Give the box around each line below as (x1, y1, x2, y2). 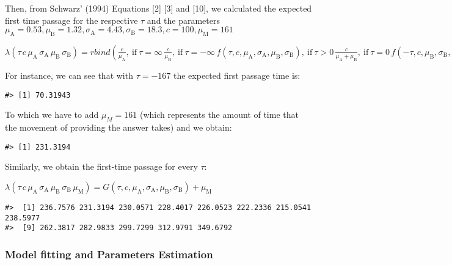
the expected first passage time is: (173, 68, 301, 81)
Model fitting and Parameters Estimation (5, 246, 213, 261)
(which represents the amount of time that (139, 108, 299, 121)
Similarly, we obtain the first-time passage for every (5, 160, 198, 173)
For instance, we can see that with (5, 68, 133, 81)
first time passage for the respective (5, 13, 138, 26)
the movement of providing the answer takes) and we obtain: (5, 121, 232, 134)
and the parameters (147, 13, 221, 26)
